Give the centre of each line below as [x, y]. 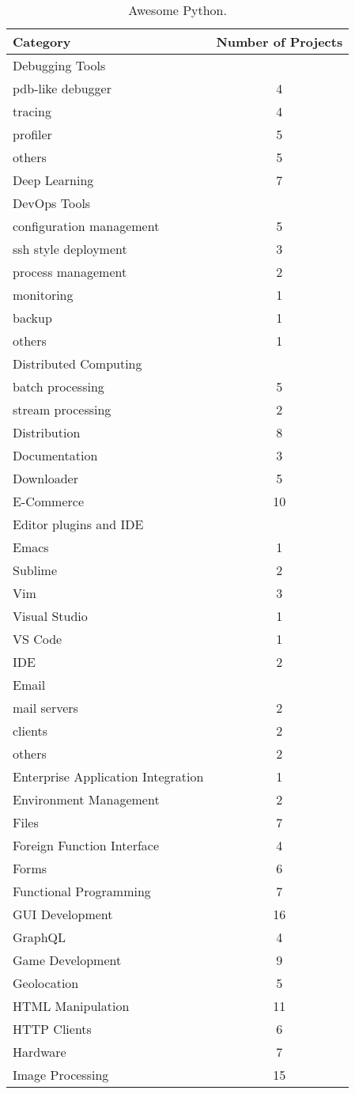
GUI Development [63, 914]
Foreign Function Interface [86, 845]
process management [70, 272]
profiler [32, 134]
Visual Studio [50, 616]
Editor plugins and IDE [78, 524]
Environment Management [86, 799]
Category [42, 42]
